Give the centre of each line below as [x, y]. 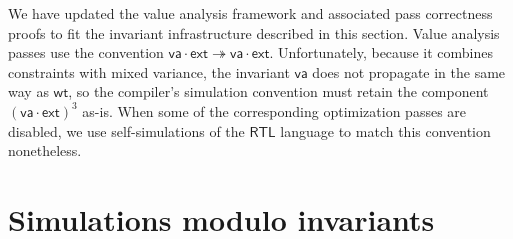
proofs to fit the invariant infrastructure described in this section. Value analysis [254, 32]
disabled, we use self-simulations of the [126, 130]
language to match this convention [385, 130]
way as [28, 91]
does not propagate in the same [409, 71]
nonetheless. [45, 150]
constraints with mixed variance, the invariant [149, 71]
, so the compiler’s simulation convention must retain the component [278, 91]
